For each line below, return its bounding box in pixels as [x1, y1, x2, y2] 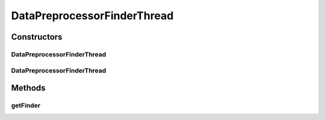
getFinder [11, 101, 41, 110]
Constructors [11, 32, 63, 42]
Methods [11, 83, 46, 93]
